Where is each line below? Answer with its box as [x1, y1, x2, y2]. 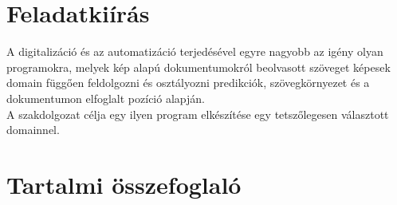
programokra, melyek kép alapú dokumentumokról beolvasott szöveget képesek [6, 58, 391, 75]
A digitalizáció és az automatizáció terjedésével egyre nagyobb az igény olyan [6, 43, 383, 60]
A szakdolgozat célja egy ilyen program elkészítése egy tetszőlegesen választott [6, 105, 389, 122]
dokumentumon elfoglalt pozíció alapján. [6, 89, 205, 106]
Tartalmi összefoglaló [6, 168, 242, 200]
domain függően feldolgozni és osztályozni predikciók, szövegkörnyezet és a [6, 74, 370, 91]
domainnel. [6, 121, 60, 138]
